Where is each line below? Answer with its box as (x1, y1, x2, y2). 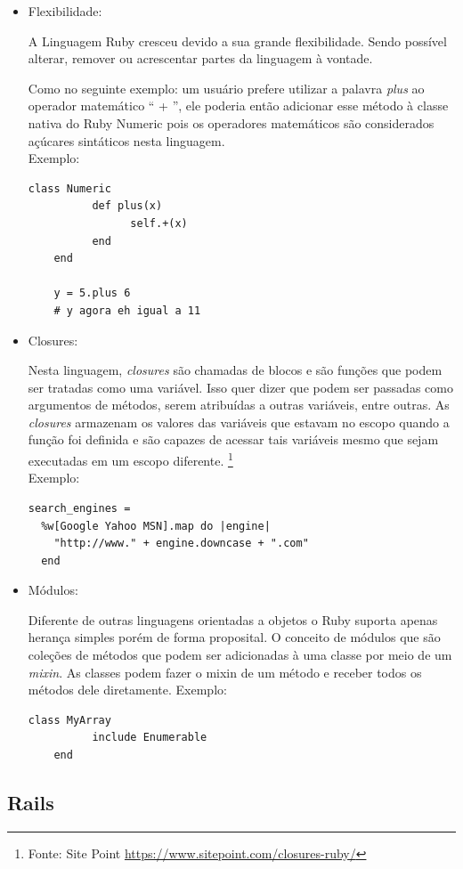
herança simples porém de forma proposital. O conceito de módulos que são (28, 628, 441, 646)
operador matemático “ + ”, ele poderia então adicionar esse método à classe (28, 96, 449, 115)
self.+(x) (130, 216, 188, 230)
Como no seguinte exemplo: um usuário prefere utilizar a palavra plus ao (28, 78, 425, 97)
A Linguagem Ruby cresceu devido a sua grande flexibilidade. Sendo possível (28, 31, 447, 50)
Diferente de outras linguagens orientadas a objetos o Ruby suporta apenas (28, 610, 438, 629)
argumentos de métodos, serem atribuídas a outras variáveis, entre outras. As (28, 395, 450, 414)
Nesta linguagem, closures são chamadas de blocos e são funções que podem (28, 361, 443, 379)
